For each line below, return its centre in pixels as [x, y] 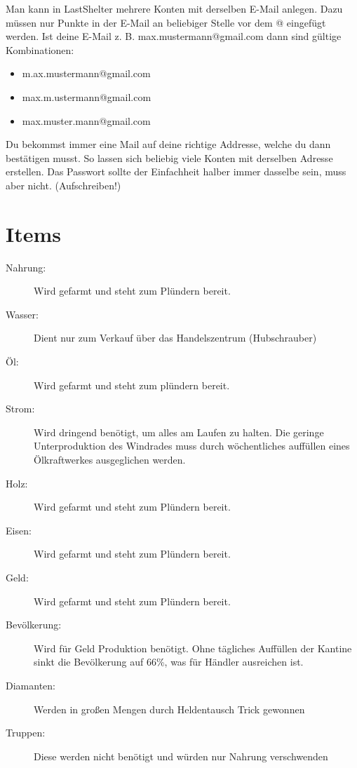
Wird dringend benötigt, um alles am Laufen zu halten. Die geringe [179, 432]
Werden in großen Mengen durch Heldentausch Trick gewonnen [169, 709]
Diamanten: [31, 685]
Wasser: [22, 314]
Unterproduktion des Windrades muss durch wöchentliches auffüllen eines [192, 446]
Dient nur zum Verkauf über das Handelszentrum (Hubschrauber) [175, 338]
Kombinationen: [40, 49]
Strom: [20, 409]
